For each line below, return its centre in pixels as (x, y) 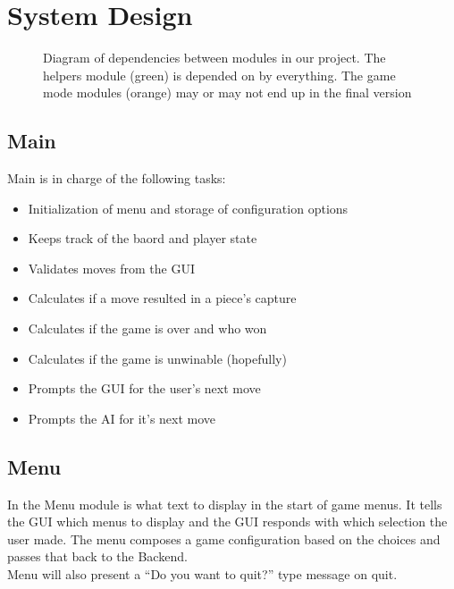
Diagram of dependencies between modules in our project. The (214, 58)
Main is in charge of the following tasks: (117, 178)
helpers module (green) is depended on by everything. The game (219, 75)
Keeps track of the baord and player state (143, 238)
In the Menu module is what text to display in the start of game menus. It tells (225, 504)
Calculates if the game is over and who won (147, 328)
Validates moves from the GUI (111, 268)
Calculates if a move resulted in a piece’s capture (162, 298)
